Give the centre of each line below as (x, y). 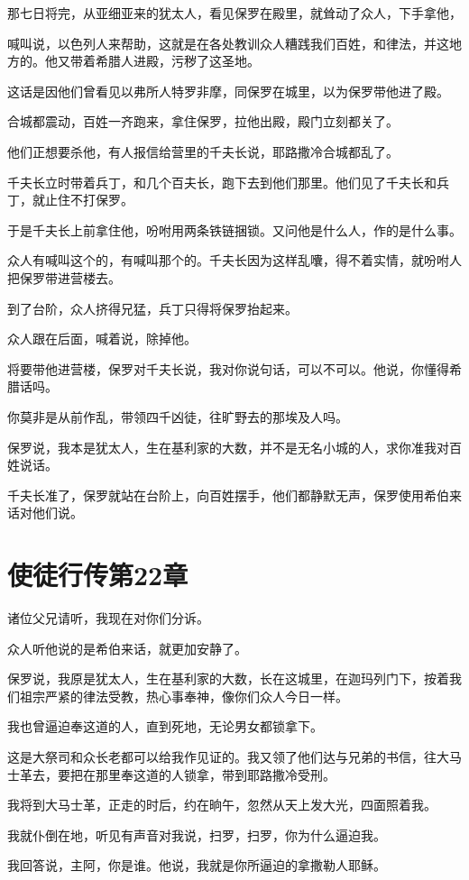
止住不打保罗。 (89, 200)
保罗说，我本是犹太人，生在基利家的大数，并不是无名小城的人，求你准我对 (228, 447)
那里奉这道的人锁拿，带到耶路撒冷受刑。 (215, 774)
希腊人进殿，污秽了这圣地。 (177, 61)
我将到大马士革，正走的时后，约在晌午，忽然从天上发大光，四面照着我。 (222, 805)
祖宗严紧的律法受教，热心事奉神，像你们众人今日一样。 (184, 696)
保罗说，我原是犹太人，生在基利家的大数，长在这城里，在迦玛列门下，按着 (228, 678)
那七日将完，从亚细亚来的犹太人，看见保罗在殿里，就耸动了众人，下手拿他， (234, 13)
